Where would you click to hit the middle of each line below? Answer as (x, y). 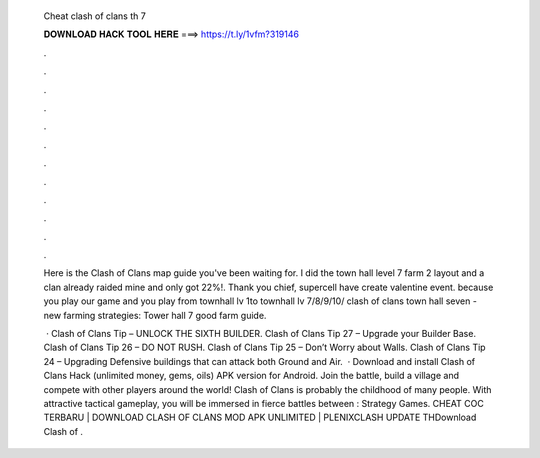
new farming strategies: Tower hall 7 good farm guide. (155, 315)
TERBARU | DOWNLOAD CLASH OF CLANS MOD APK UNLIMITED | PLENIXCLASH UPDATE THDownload (260, 417)
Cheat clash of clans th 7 (95, 16)
